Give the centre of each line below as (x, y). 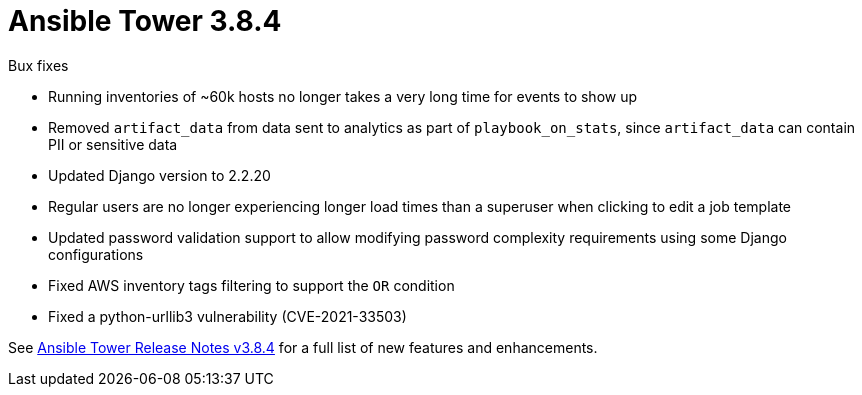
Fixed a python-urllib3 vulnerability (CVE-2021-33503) (227, 316)
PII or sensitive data (113, 144)
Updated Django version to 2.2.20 (159, 175)
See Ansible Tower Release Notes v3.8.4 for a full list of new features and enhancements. (303, 347)
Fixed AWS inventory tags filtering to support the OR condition (251, 285)
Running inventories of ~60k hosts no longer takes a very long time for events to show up (343, 96)
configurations (96, 254)
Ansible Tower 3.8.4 (145, 21)
